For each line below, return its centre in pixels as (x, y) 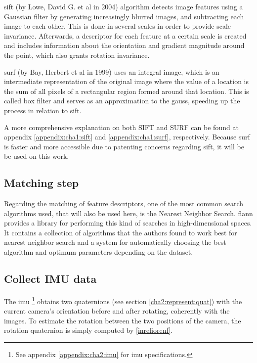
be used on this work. (37, 156)
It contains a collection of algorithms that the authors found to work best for (121, 232)
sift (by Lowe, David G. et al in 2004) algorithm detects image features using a (124, 6)
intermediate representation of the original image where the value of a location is (126, 81)
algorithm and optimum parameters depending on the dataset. (99, 252)
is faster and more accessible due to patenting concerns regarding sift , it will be (124, 146)
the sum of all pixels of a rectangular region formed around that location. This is (127, 91)
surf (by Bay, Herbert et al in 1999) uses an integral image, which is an (112, 71)
